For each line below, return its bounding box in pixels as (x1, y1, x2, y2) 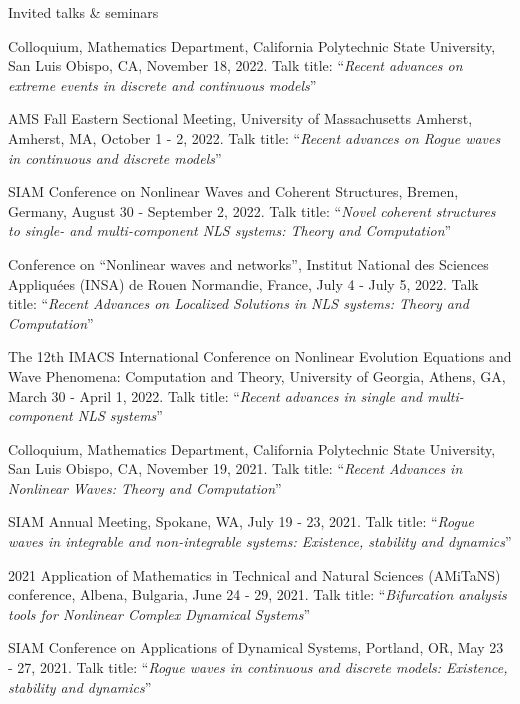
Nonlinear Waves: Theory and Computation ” (8, 477, 282, 498)
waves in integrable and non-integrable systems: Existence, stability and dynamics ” (8, 531, 512, 552)
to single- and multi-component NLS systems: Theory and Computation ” (8, 220, 452, 241)
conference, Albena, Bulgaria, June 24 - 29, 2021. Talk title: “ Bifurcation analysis (8, 584, 507, 605)
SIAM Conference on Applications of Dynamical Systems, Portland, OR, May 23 (8, 637, 504, 658)
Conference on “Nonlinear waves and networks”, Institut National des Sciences (8, 253, 489, 274)
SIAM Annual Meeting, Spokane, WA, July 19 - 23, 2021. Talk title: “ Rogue (8, 511, 474, 532)
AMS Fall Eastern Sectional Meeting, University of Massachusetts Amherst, (8, 108, 473, 129)
